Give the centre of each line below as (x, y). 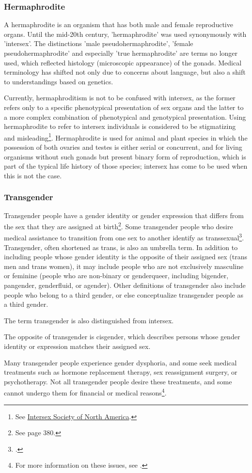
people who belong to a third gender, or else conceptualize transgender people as (124, 294)
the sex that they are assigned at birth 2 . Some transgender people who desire (118, 226)
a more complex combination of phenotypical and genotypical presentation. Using (125, 117)
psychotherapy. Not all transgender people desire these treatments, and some (118, 381)
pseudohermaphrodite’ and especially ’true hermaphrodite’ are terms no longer (121, 53)
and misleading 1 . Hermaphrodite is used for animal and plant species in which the (126, 137)
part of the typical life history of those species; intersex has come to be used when (126, 166)
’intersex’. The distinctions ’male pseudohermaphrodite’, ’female (99, 43)
